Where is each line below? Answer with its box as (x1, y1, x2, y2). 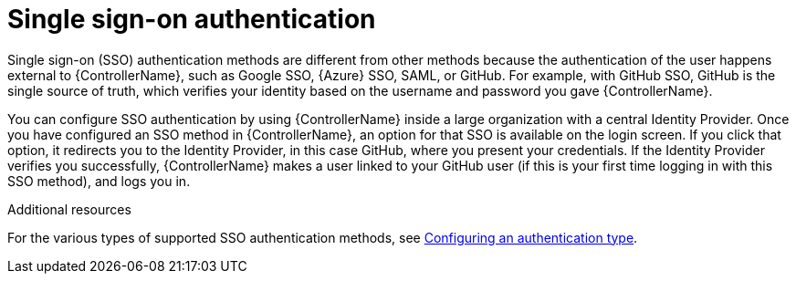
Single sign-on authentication (7, 4, 376, 35)
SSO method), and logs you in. (7, 172, 191, 189)
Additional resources (7, 201, 131, 217)
